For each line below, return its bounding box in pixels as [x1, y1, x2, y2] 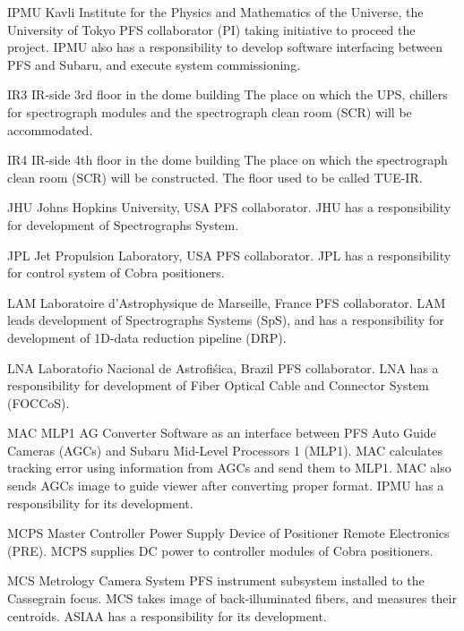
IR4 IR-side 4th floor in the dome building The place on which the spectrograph [7, 150, 448, 169]
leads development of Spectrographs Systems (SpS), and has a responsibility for [7, 311, 444, 329]
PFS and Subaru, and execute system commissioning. [7, 55, 301, 73]
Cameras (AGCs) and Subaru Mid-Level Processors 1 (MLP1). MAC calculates [7, 440, 443, 459]
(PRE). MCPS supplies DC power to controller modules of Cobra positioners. [7, 541, 434, 559]
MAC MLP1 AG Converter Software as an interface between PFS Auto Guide [7, 423, 436, 442]
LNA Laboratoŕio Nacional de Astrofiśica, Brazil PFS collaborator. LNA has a [7, 358, 439, 377]
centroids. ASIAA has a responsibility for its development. [7, 606, 327, 625]
